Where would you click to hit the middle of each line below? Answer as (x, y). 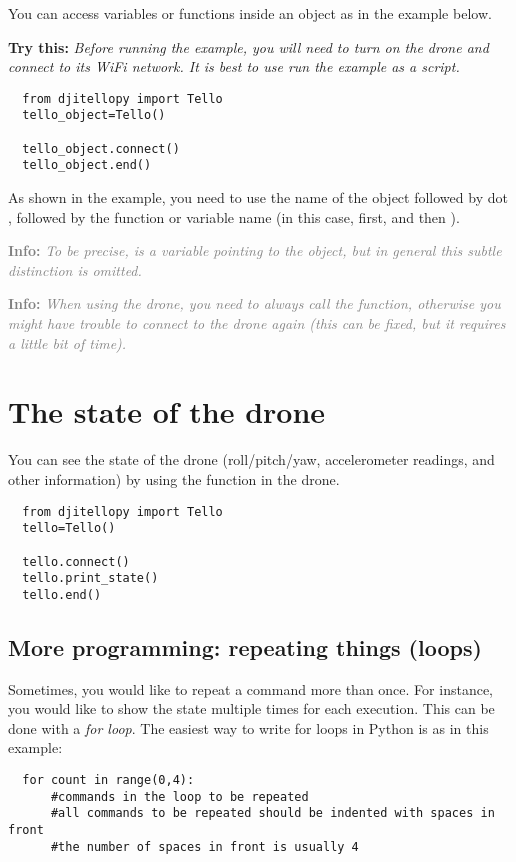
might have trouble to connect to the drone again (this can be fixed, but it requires (257, 323)
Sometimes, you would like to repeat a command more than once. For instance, (250, 688)
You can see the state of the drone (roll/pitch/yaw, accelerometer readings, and (251, 459)
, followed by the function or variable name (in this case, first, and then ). (234, 216)
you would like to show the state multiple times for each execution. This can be (251, 708)
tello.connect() (76, 561)
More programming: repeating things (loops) (245, 646)
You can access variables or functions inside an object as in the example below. (250, 13)
